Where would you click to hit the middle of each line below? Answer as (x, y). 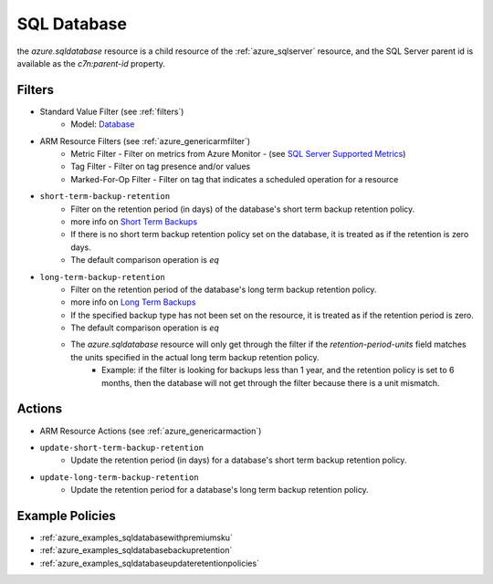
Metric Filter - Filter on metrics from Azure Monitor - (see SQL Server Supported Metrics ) (238, 154)
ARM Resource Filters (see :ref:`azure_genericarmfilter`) (145, 141)
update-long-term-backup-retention (120, 477)
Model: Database (103, 124)
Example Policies (66, 516)
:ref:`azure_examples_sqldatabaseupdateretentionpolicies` (150, 563)
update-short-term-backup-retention (122, 448)
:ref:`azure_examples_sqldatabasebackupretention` (136, 550)
